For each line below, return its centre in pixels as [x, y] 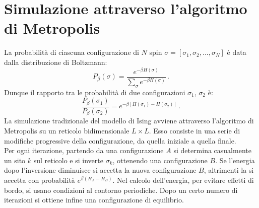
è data [237, 52]
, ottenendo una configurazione [160, 160]
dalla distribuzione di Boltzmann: [56, 62]
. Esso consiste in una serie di [195, 130]
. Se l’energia [235, 160]
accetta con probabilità [40, 180]
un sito [15, 160]
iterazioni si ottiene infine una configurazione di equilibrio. [94, 200]
